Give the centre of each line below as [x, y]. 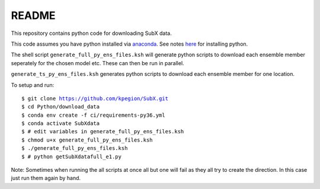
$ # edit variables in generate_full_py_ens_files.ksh [103, 132]
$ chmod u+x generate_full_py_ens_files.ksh [87, 140]
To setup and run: [33, 85]
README [33, 15]
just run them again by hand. [46, 178]
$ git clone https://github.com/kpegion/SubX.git [95, 98]
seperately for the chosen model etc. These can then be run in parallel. [97, 63]
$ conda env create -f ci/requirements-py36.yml [93, 115]
